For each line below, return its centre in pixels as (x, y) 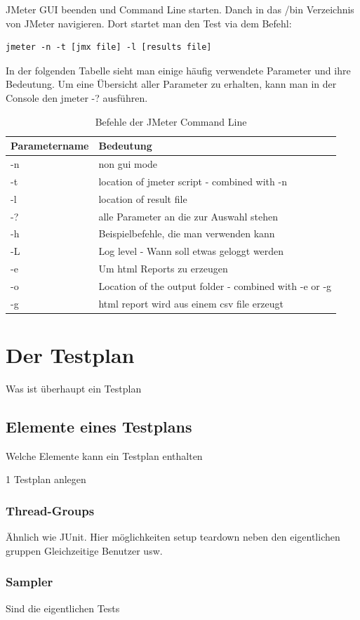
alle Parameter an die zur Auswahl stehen (188, 216)
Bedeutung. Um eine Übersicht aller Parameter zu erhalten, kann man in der (171, 84)
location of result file (143, 198)
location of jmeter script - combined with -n (193, 181)
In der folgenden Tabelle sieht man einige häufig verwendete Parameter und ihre (178, 70)
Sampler (29, 582)
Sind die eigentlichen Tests (63, 608)
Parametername (50, 146)
